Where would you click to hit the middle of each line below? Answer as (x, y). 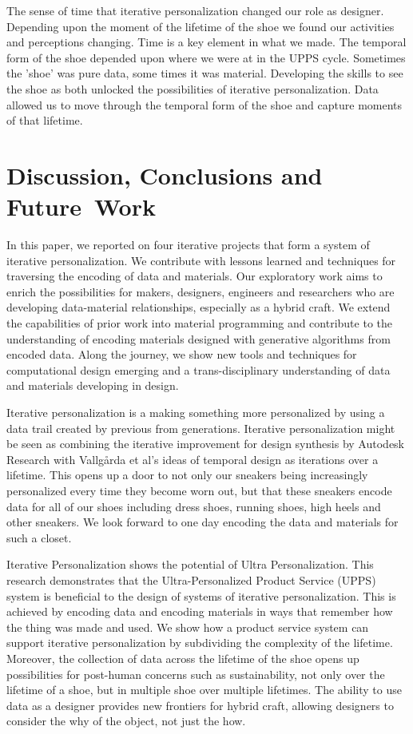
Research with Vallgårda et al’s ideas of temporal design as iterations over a (193, 459)
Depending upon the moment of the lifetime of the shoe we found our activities (201, 26)
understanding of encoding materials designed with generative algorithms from (199, 338)
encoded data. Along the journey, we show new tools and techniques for (182, 354)
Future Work (81, 206)
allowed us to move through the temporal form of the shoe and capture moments (205, 104)
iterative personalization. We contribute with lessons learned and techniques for (201, 260)
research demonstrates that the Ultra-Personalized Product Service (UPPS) (191, 579)
